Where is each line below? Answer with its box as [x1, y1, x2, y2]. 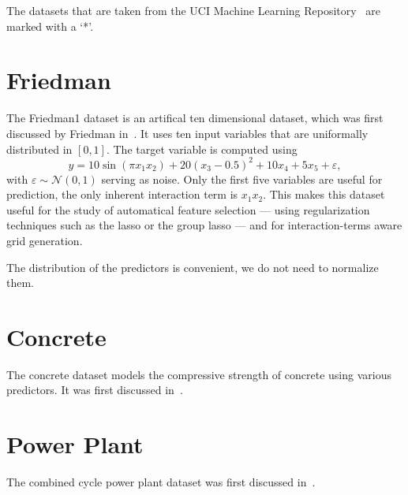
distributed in [6, 140, 73, 157]
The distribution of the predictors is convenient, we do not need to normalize [6, 259, 379, 275]
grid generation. [6, 232, 83, 248]
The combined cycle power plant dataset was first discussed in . [6, 474, 316, 490]
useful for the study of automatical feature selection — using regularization [6, 201, 370, 218]
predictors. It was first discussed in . [6, 381, 183, 398]
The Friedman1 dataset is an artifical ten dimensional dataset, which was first [6, 110, 384, 126]
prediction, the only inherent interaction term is [6, 186, 238, 203]
